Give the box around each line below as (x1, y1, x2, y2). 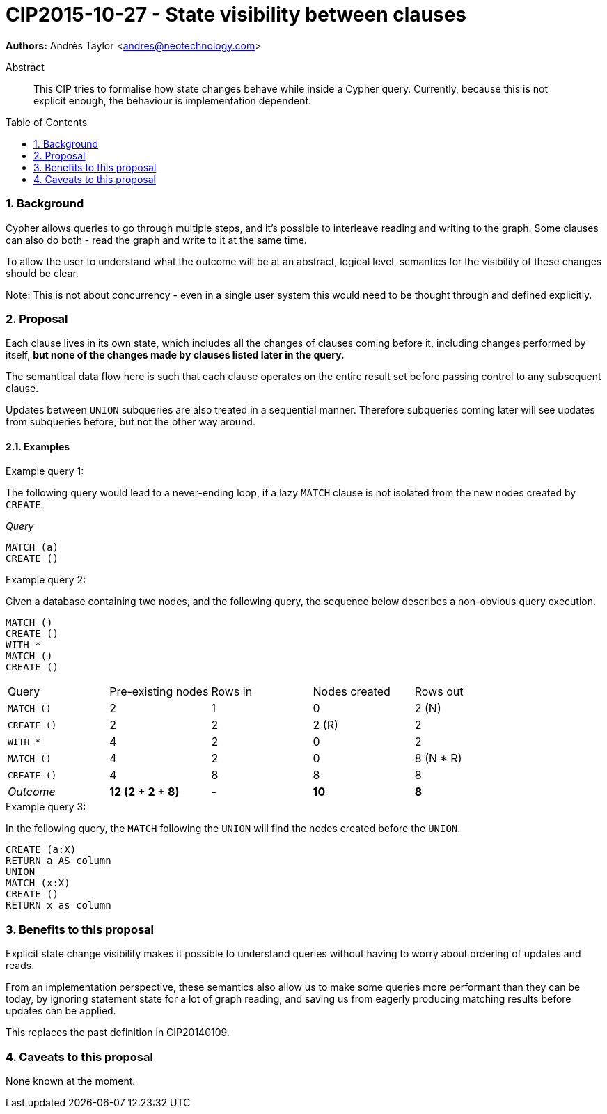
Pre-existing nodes (109, 684, 209, 699)
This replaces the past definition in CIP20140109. (6, 1026, 230, 1039)
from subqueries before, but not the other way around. (6, 416, 255, 428)
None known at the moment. (6, 1074, 136, 1087)
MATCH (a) (6, 542, 58, 554)
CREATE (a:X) (6, 844, 77, 856)
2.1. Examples (6, 440, 70, 453)
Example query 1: (6, 465, 84, 478)
